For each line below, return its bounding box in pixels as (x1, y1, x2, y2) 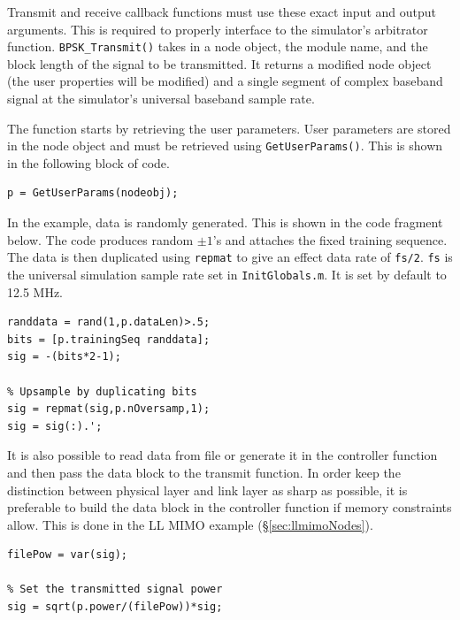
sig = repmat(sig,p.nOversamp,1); (7, 402, 211, 416)
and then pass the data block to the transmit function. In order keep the (7, 463, 401, 481)
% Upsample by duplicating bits (7, 385, 197, 398)
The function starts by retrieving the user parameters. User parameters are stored (7, 119, 451, 137)
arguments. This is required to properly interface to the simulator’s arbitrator (7, 19, 428, 38)
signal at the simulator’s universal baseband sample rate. (7, 89, 315, 108)
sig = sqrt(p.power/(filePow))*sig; (7, 601, 223, 614)
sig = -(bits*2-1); (7, 350, 121, 364)
